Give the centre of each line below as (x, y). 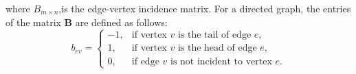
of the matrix (33, 22)
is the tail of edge (214, 35)
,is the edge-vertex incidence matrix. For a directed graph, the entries (205, 8)
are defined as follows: (121, 22)
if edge (145, 61)
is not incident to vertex (221, 61)
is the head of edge (217, 48)
